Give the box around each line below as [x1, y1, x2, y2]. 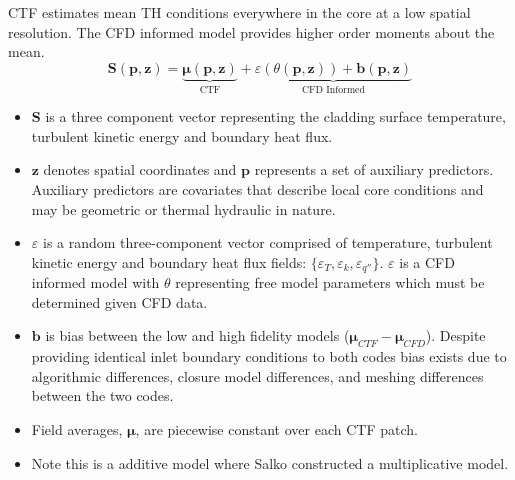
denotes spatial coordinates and [43, 159, 237, 180]
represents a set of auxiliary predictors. [254, 159, 494, 180]
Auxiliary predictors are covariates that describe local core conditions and [31, 179, 484, 199]
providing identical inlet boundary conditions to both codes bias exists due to [31, 346, 507, 367]
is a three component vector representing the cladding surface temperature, [45, 106, 506, 127]
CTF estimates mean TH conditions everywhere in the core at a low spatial [8, 2, 471, 22]
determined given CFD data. [31, 291, 208, 312]
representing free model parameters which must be [175, 272, 485, 293]
